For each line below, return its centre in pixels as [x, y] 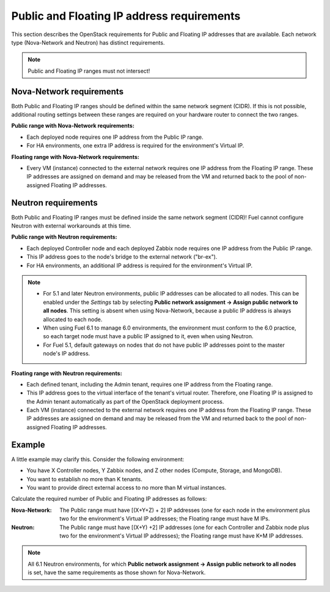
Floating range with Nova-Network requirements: [75, 157]
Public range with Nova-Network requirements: [73, 126]
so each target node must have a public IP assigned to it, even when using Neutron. [148, 336]
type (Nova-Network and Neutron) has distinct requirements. [88, 42]
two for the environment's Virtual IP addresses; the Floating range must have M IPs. [165, 519]
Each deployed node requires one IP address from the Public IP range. [115, 137]
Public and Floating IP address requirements [126, 16]
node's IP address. [67, 353]
